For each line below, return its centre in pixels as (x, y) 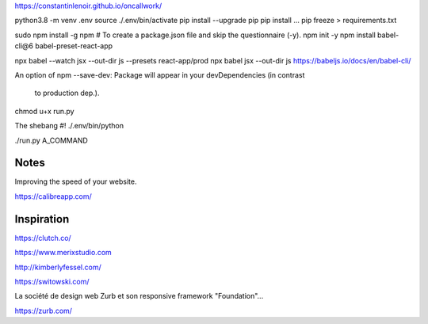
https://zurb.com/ (44, 311)
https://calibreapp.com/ (53, 196)
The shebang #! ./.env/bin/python (69, 126)
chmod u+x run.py (44, 111)
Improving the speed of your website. (76, 181)
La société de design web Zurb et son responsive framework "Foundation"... (139, 296)
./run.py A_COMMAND (52, 140)
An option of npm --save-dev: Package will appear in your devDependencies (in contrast (160, 74)
